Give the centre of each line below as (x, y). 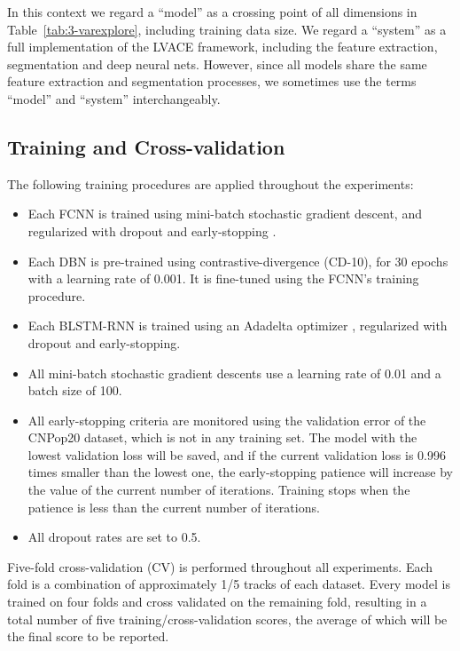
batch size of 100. (75, 390)
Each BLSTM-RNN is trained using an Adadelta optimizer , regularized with (238, 325)
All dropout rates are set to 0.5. (114, 537)
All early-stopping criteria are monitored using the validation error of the (227, 420)
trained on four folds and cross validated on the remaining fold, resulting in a (217, 602)
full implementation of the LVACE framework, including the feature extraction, (222, 47)
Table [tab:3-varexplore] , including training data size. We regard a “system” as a (227, 29)
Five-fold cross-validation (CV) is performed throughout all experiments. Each (220, 566)
